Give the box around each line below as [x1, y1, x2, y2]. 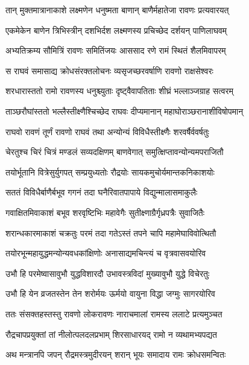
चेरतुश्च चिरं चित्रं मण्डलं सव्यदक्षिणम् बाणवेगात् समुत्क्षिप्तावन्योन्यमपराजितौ [5, 145, 224, 158]
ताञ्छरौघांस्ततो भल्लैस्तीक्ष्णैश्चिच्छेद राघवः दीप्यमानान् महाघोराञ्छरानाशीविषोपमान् [5, 104, 244, 117]
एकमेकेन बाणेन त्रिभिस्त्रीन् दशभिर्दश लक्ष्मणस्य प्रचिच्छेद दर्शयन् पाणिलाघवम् [5, 24, 227, 36]
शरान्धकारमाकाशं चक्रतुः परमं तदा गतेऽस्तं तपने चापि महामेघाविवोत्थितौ [5, 226, 216, 239]
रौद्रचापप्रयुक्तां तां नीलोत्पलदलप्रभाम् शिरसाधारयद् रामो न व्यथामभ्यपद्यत [5, 328, 218, 340]
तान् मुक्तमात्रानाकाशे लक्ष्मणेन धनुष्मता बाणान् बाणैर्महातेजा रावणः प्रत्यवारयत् [5, 4, 229, 16]
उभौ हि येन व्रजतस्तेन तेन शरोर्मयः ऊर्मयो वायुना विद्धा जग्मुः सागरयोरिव [5, 287, 215, 300]
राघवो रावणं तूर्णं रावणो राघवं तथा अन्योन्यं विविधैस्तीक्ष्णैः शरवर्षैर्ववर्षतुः [5, 125, 209, 138]
